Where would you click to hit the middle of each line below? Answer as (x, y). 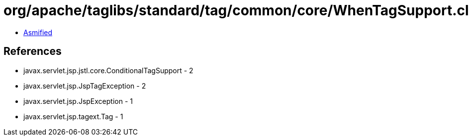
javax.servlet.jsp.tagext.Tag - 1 (73, 116)
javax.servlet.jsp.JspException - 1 (78, 101)
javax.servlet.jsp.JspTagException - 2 (85, 86)
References (33, 51)
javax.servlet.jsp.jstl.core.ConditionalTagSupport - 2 (108, 70)
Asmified (38, 32)
